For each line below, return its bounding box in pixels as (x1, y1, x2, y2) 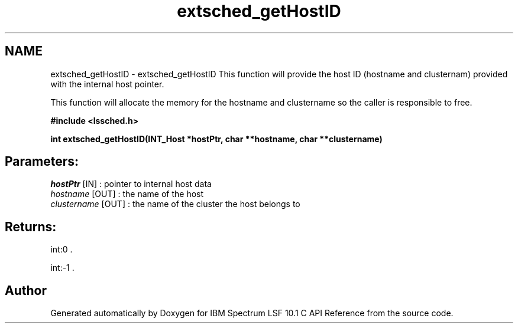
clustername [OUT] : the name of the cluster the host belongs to (50, 199, 300, 209)
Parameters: (5, 154, 79, 169)
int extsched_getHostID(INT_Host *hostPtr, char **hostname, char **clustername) (50, 133, 383, 144)
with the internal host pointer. (50, 78, 164, 89)
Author (5, 283, 47, 298)
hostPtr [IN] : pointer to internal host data (50, 179, 212, 189)
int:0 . (50, 244, 73, 255)
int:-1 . (50, 263, 75, 273)
